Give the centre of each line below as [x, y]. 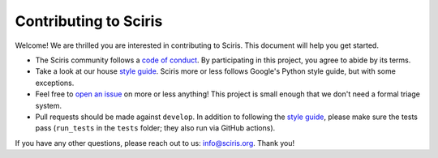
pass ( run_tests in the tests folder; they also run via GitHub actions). [155, 128]
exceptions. [55, 83]
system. [49, 105]
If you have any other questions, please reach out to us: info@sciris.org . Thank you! [155, 143]
